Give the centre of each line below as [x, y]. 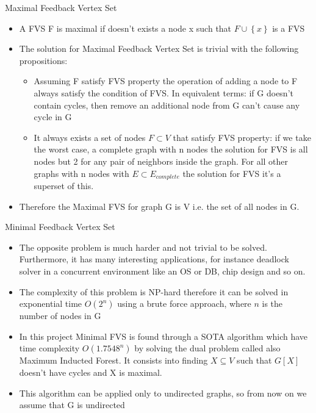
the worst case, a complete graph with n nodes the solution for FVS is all [171, 149]
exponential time [51, 303]
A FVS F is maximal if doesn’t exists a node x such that [125, 28]
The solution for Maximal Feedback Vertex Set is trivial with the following [159, 48]
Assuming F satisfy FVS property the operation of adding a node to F [166, 81]
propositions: [43, 60]
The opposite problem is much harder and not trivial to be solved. [143, 247]
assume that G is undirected [72, 405]
